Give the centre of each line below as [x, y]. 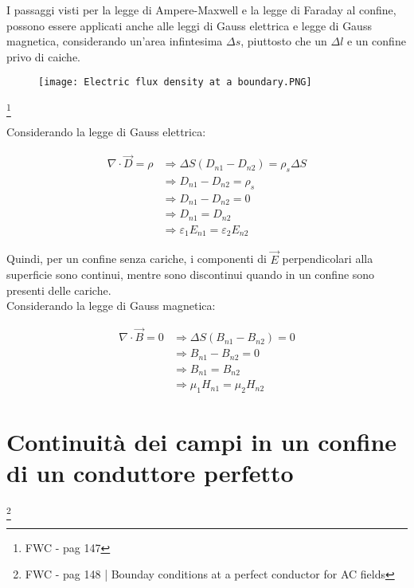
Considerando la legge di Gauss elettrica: [106, 132]
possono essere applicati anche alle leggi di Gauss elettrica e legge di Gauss [189, 25]
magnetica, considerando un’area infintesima [115, 41]
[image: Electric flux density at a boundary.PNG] [175, 82]
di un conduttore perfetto [150, 473]
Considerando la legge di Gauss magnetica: [111, 306]
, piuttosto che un [284, 41]
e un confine [376, 41]
